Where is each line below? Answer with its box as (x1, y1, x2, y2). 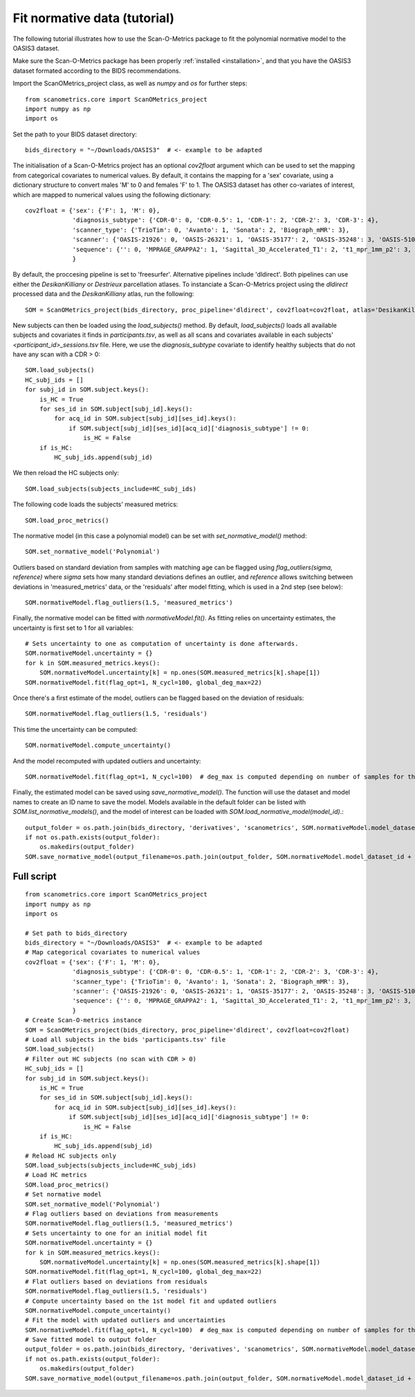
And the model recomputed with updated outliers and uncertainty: (12, 757, 201, 765)
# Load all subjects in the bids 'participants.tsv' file (25, 1035, 226, 1044)
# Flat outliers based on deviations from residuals (25, 1277, 207, 1286)
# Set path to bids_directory (25, 929, 128, 937)
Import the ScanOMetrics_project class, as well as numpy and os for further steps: (12, 80, 248, 88)
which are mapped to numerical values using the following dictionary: (12, 190, 211, 198)
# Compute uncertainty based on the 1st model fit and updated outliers (25, 1297, 277, 1305)
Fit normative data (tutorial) (12, 10, 174, 26)
